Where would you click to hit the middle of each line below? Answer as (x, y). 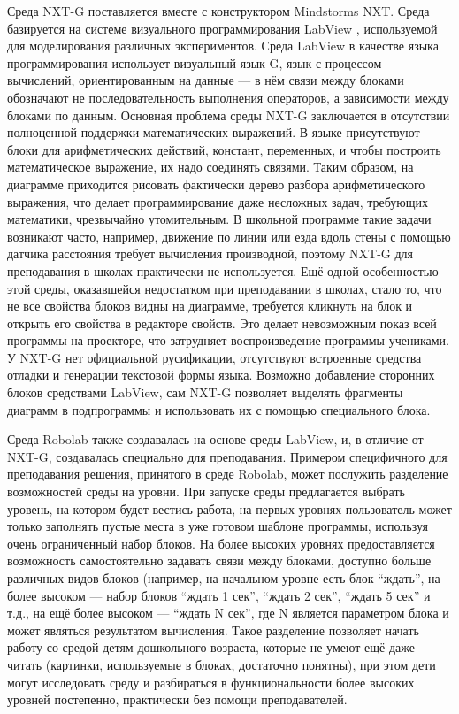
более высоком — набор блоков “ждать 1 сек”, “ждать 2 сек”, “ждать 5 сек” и (219, 595)
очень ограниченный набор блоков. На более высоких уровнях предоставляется (221, 543)
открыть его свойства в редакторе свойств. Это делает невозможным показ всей (222, 322)
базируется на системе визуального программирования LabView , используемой (222, 28)
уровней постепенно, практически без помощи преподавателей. (177, 699)
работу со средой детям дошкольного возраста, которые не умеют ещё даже (211, 647)
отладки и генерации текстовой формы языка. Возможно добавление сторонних (221, 375)
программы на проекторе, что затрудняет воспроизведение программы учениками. (228, 340)
